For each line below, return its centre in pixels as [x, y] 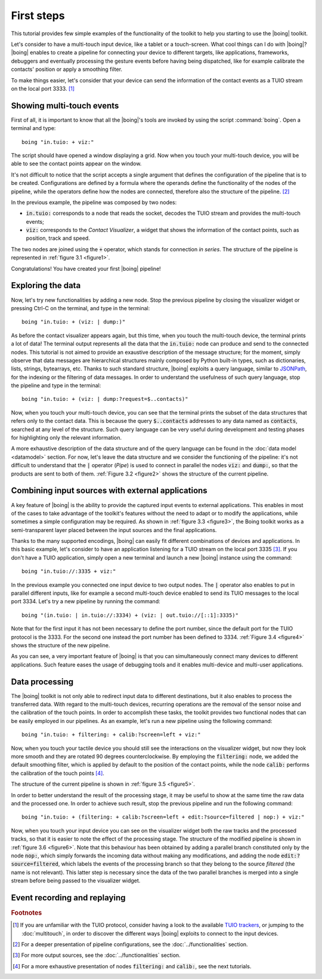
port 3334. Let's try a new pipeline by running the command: [86, 601]
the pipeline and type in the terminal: [56, 385]
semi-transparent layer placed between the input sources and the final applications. [114, 530]
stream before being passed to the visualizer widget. [76, 881]
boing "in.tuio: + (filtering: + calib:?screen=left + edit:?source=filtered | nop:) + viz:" [163, 817]
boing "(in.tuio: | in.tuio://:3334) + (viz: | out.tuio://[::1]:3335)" [130, 615]
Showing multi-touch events [65, 105]
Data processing [42, 682]
